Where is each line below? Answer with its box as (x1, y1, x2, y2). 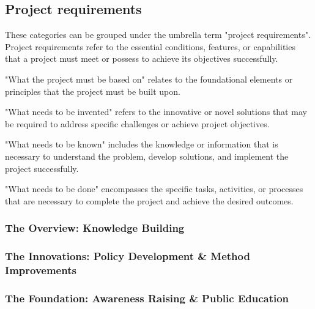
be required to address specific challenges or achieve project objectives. (5, 117, 270, 130)
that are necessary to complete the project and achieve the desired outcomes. (5, 194, 294, 207)
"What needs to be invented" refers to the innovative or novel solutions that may (5, 105, 307, 118)
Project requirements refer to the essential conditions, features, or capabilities (5, 40, 295, 53)
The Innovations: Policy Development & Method (5, 248, 250, 264)
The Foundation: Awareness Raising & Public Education (5, 290, 289, 305)
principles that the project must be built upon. (5, 84, 180, 97)
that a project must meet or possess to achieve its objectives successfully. (5, 52, 278, 65)
